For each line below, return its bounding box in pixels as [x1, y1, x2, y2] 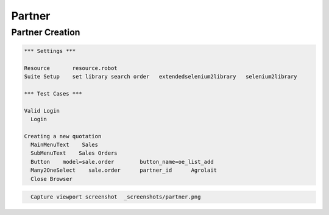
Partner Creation [11, 27, 80, 38]
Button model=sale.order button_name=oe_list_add [30, 158, 214, 165]
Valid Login [24, 107, 60, 114]
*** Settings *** [24, 48, 76, 54]
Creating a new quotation [24, 133, 102, 139]
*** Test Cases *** [24, 90, 82, 97]
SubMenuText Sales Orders [30, 150, 118, 157]
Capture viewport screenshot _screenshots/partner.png [30, 194, 201, 200]
